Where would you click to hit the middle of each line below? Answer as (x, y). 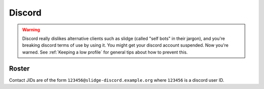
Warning (31, 30)
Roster (19, 68)
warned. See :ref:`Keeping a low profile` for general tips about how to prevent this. (105, 52)
